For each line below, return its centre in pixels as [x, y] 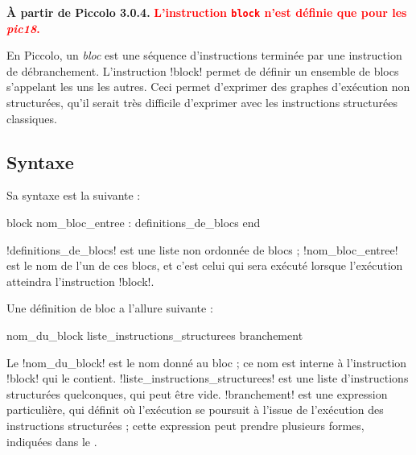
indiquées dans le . [52, 441]
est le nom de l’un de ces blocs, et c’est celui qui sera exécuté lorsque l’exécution [205, 265]
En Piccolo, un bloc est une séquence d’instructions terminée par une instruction [204, 55]
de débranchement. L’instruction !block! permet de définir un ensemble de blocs [203, 70]
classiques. [32, 118]
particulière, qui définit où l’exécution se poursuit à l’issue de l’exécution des [195, 409]
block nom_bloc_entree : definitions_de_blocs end [134, 223]
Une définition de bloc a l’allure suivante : [110, 308]
